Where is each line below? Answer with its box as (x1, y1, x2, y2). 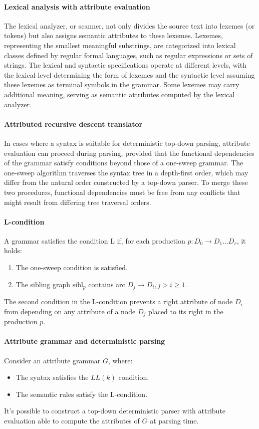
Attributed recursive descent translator (4, 118, 143, 129)
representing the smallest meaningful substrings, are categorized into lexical (4, 40, 236, 50)
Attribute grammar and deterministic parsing (4, 336, 165, 346)
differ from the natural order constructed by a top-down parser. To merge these (4, 177, 248, 187)
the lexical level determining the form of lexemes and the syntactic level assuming (4, 69, 255, 80)
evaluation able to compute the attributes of (4, 415, 140, 425)
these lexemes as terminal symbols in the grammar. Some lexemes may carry (4, 79, 239, 90)
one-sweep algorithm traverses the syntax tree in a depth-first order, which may (4, 167, 248, 177)
